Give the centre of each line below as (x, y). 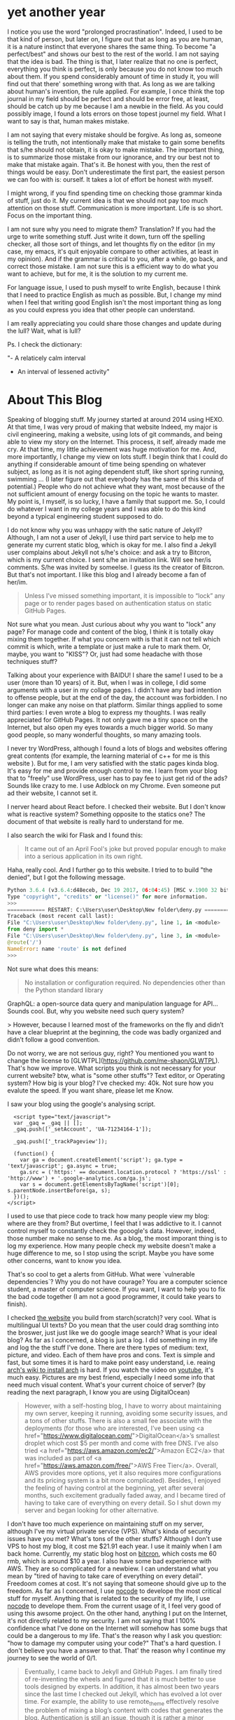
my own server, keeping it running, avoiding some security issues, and (126, 1413)
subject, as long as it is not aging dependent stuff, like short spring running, (116, 472)
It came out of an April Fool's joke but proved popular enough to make (125, 848)
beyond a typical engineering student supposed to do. (85, 516)
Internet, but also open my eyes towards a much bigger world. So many (110, 727)
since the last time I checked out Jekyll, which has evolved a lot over (123, 1694)
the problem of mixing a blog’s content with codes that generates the (124, 1710)
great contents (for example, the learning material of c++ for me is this (109, 756)
